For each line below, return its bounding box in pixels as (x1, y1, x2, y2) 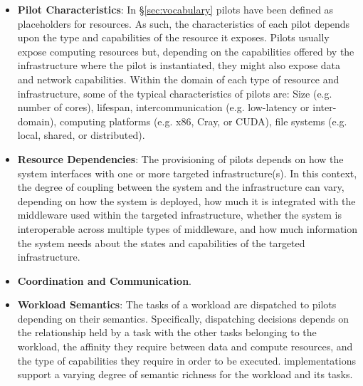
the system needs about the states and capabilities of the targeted (17, 235, 305, 250)
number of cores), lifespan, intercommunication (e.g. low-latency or (17, 100, 310, 115)
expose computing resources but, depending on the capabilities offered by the (17, 43, 354, 58)
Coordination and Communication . (17, 273, 191, 288)
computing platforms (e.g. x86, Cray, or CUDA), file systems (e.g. (59, 113, 347, 128)
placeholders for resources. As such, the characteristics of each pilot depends (17, 16, 350, 31)
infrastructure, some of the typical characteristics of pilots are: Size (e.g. (17, 85, 332, 100)
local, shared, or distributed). (17, 127, 145, 142)
